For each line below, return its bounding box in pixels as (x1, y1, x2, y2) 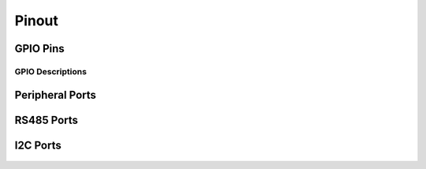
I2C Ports (14, 138, 62, 152)
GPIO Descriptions (14, 66, 87, 77)
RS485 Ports (14, 113, 79, 126)
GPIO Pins (14, 42, 65, 55)
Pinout (14, 12, 59, 29)
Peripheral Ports (14, 88, 96, 102)
